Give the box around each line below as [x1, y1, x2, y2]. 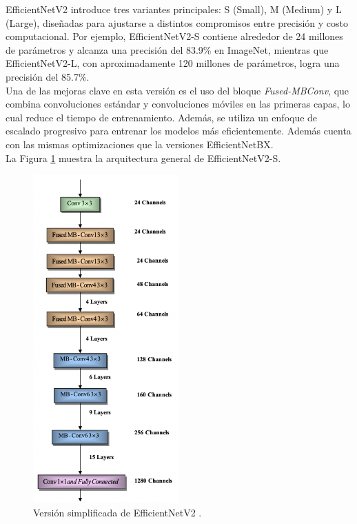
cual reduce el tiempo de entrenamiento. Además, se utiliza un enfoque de [6, 110, 318, 124]
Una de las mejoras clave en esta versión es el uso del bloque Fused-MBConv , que [6, 83, 349, 97]
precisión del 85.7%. [6, 69, 90, 83]
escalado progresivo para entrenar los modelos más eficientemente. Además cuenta [6, 123, 351, 138]
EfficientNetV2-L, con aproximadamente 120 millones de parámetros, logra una [6, 56, 340, 70]
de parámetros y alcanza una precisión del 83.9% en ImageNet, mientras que [6, 42, 329, 57]
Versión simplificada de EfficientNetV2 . [33, 505, 202, 520]
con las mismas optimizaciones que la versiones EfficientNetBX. [6, 137, 274, 151]
